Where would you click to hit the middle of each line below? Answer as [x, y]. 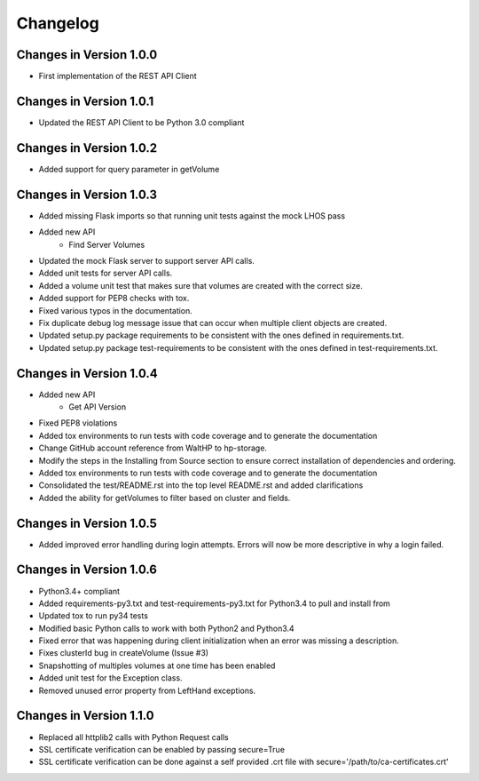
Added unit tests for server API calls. [106, 273]
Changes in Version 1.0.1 [85, 101]
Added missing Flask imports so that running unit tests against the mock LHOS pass [192, 215]
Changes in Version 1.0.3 [87, 194]
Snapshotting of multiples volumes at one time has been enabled [157, 665]
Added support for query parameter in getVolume [129, 169]
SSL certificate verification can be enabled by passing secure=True [162, 749]
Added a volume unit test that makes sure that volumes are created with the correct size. [200, 285]
